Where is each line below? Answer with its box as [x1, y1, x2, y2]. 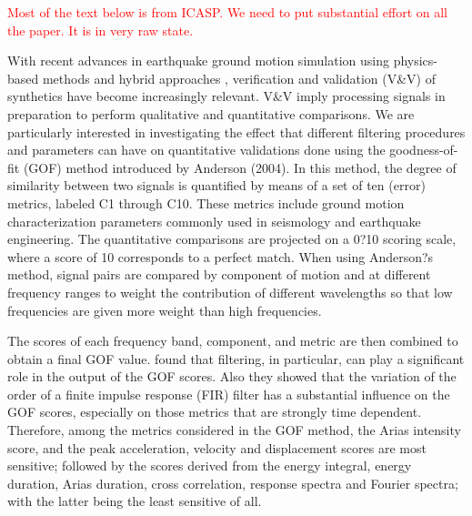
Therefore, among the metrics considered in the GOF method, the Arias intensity [7, 420, 461, 440]
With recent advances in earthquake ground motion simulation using [7, 51, 389, 70]
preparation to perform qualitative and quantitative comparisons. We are [7, 104, 415, 123]
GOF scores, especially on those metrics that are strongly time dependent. [7, 402, 422, 421]
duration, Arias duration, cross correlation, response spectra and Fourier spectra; [7, 473, 458, 492]
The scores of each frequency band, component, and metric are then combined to [7, 331, 458, 350]
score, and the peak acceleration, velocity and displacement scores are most [7, 438, 427, 457]
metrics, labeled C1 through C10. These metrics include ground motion [7, 193, 405, 212]
